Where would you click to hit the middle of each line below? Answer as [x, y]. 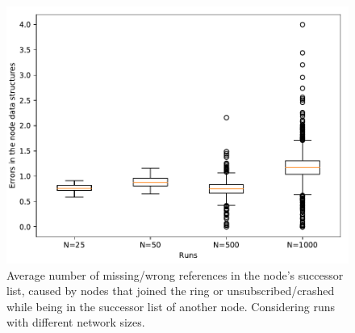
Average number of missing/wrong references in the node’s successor [175, 274]
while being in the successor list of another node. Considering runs [171, 306]
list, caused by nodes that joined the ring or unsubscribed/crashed [171, 291]
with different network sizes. [76, 322]
